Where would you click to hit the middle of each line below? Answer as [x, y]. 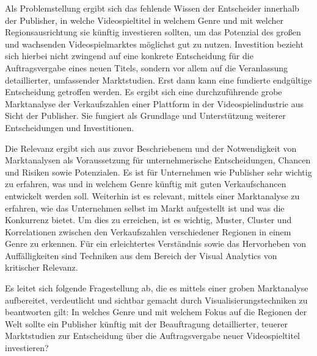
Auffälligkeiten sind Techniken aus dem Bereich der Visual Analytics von [141, 255]
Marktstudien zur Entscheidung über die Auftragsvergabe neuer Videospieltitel [153, 336]
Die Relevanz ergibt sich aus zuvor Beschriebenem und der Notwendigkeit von [151, 148]
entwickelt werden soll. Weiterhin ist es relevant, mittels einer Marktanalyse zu [152, 195]
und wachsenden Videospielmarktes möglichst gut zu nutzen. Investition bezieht [154, 44]
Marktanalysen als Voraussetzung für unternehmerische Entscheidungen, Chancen [158, 160]
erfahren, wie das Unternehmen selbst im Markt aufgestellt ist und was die [145, 208]
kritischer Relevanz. [42, 267]
